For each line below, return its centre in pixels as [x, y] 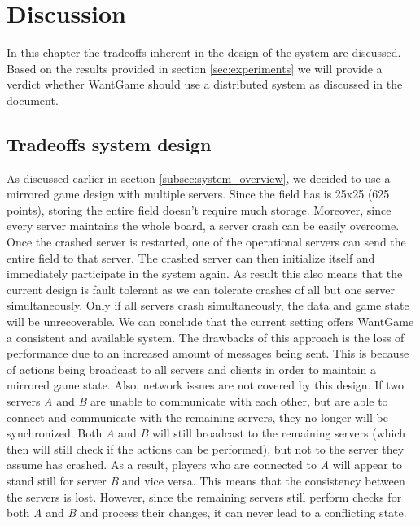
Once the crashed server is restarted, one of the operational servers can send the [206, 242]
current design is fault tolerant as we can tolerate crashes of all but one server [201, 289]
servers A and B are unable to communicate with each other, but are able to [197, 401]
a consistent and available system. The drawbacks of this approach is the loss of [206, 337]
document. [33, 100]
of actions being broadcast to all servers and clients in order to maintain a [192, 369]
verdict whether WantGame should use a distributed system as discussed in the [205, 84]
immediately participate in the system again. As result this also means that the [205, 274]
